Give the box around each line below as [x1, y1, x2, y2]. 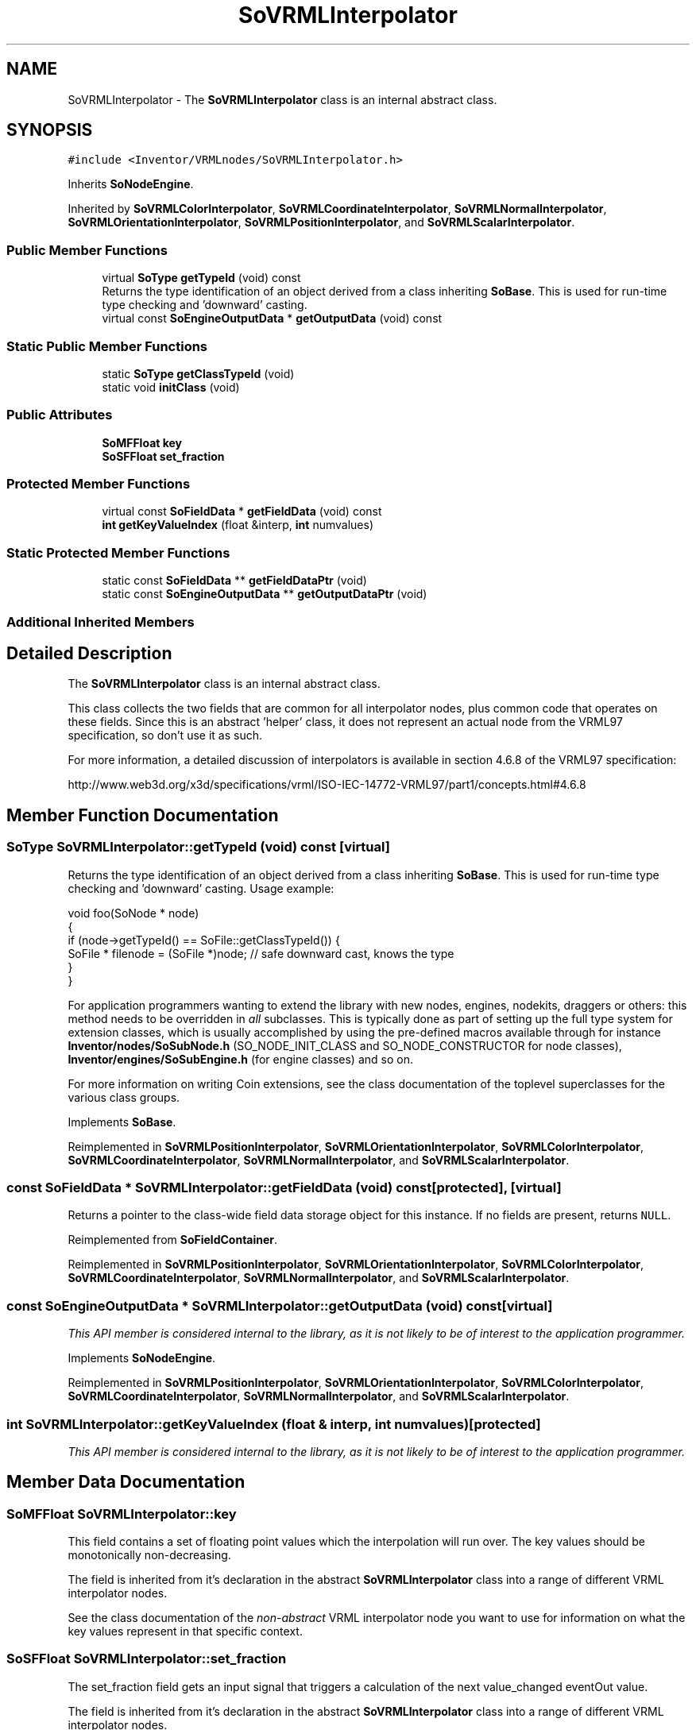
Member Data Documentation [6, 1472, 246, 1493]
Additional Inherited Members [6, 613, 195, 630]
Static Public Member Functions [6, 338, 208, 354]
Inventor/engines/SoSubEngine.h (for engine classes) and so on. [68, 1052, 413, 1066]
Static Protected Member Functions [6, 544, 230, 561]
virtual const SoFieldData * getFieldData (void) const [102, 504, 382, 519]
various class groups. [68, 1090, 180, 1104]
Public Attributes [6, 407, 113, 423]
